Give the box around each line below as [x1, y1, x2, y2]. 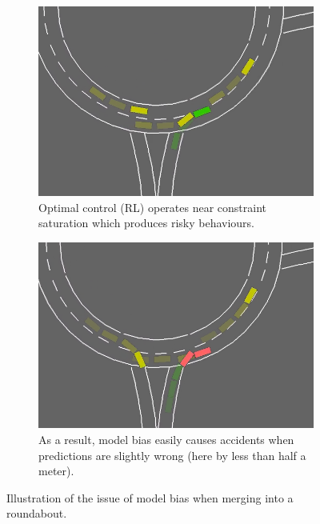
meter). [38, 462, 74, 479]
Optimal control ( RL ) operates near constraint [38, 198, 267, 215]
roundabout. [6, 505, 67, 522]
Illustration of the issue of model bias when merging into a [6, 489, 294, 506]
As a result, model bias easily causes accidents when [38, 431, 294, 448]
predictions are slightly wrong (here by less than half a [38, 446, 306, 463]
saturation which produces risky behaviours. [38, 214, 255, 231]
